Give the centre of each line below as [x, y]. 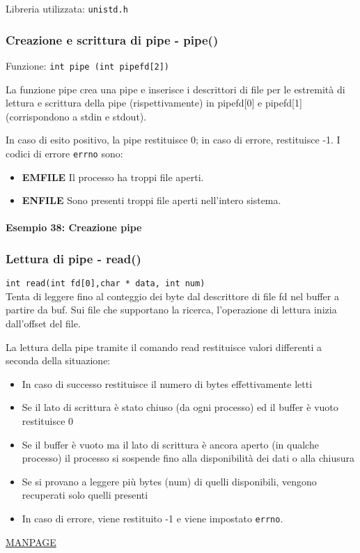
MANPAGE [31, 542]
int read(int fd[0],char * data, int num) [105, 284]
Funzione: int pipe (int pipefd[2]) [88, 65]
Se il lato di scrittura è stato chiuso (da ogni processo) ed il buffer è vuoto [180, 407]
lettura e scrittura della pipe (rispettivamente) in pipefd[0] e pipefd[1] [154, 103]
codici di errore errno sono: [64, 153]
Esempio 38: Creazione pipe [74, 227]
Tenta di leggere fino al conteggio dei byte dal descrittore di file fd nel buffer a [172, 296]
